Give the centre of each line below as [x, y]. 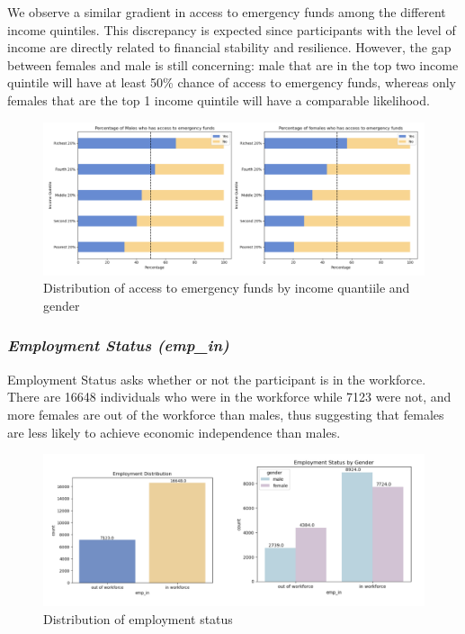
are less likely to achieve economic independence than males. [174, 432]
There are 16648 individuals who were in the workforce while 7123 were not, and [229, 397]
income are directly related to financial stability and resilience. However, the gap [229, 47]
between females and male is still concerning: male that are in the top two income [233, 64]
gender [62, 305]
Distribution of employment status [138, 618]
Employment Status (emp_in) [118, 345]
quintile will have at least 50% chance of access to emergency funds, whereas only [232, 82]
